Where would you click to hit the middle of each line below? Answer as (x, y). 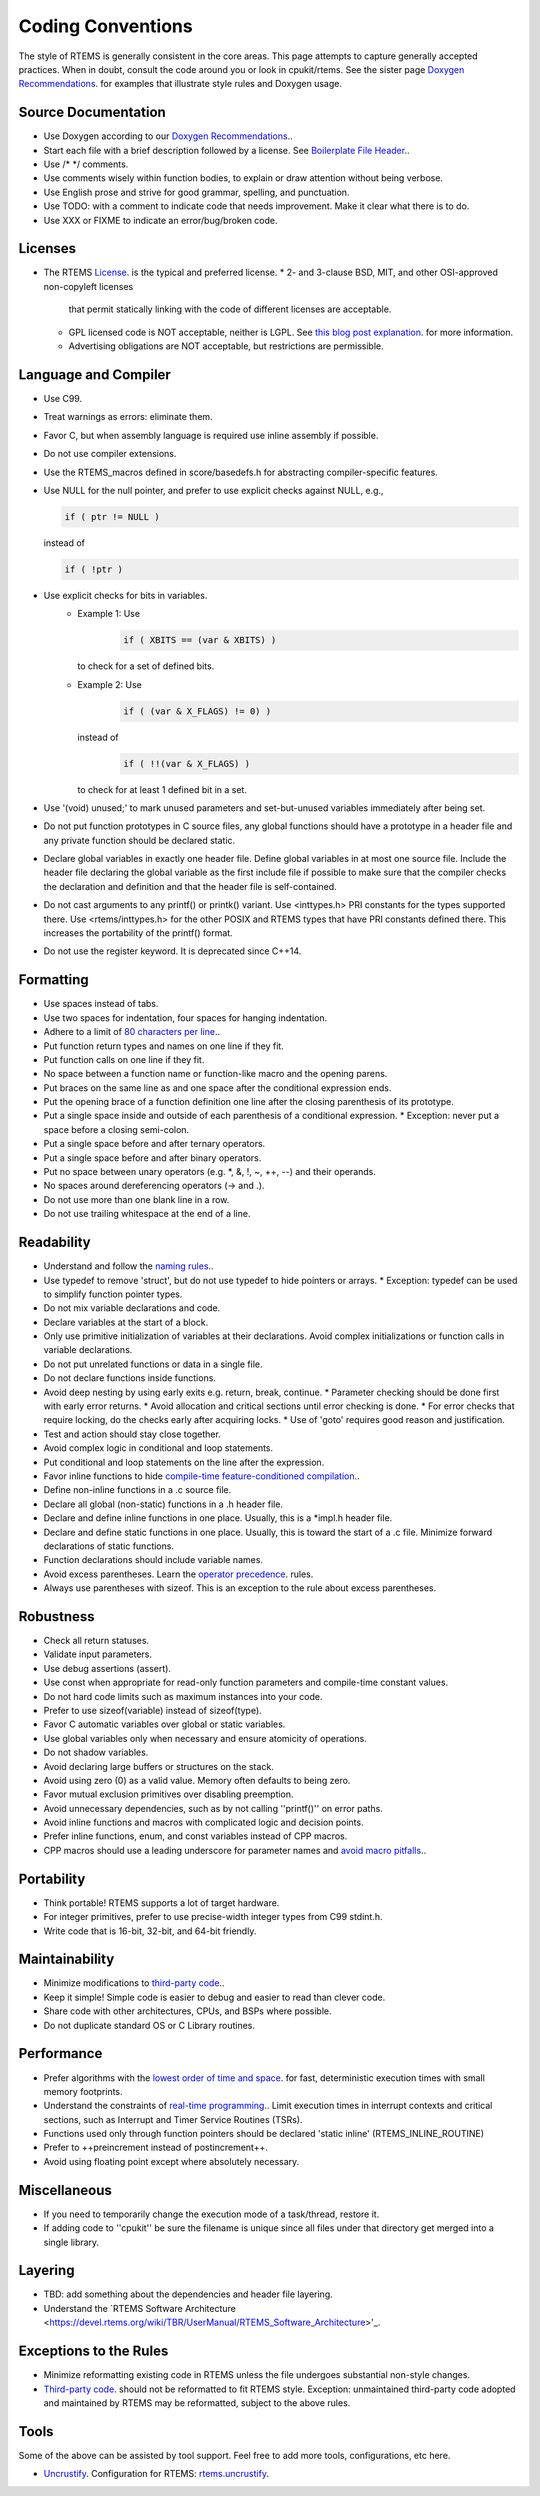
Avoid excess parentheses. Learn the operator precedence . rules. (178, 1574)
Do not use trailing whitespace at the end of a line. (147, 1214)
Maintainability (66, 1959)
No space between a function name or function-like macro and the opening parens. (215, 1074)
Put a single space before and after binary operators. (152, 1157)
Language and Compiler (95, 374)
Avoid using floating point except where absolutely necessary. (171, 2161)
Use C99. (63, 398)
